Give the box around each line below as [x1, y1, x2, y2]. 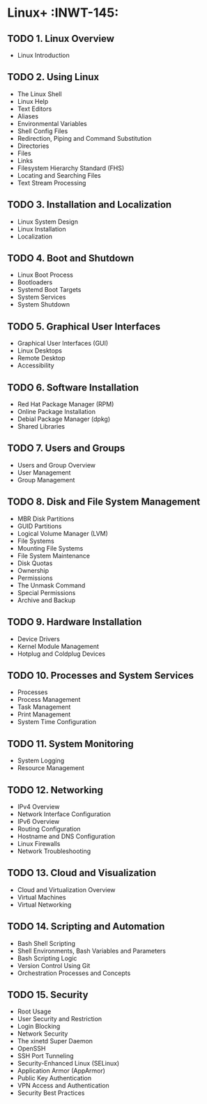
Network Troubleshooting [17, 847, 91, 855]
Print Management [17, 710, 71, 719]
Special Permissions [17, 588, 76, 597]
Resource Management [17, 764, 85, 772]
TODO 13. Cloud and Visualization [7, 867, 157, 879]
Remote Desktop [17, 354, 66, 362]
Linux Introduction [17, 51, 70, 59]
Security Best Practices [17, 1089, 85, 1097]
